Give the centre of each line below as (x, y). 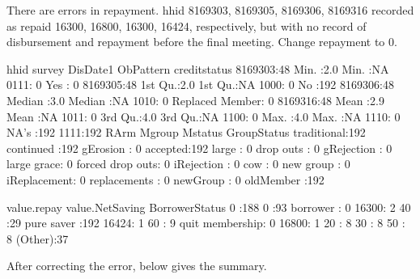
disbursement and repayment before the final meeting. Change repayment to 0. (202, 42)
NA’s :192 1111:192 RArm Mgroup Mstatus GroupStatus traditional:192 (186, 132)
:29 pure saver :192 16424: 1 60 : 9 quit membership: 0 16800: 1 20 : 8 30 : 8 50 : (206, 223)
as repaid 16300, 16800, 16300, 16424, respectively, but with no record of (187, 25)
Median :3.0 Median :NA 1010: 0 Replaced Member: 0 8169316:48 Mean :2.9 (195, 100)
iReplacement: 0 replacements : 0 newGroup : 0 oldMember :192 (165, 179)
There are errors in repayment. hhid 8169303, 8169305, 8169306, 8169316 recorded (210, 10)
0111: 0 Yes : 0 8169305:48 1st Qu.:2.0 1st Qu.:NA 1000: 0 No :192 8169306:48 (200, 85)
